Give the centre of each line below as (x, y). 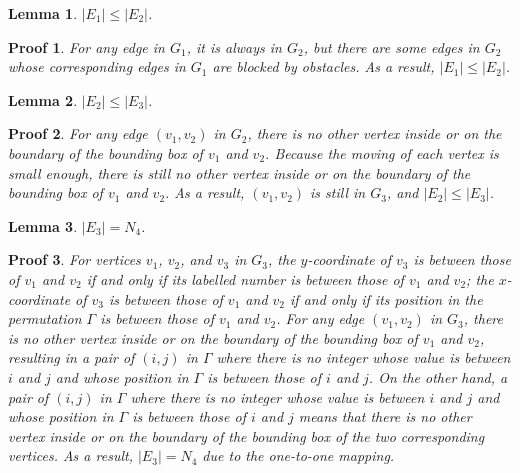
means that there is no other (385, 416)
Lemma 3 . (43, 225)
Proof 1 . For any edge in (86, 46)
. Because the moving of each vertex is (382, 152)
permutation (45, 318)
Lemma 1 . (43, 13)
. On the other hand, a (438, 376)
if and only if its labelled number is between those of (245, 278)
